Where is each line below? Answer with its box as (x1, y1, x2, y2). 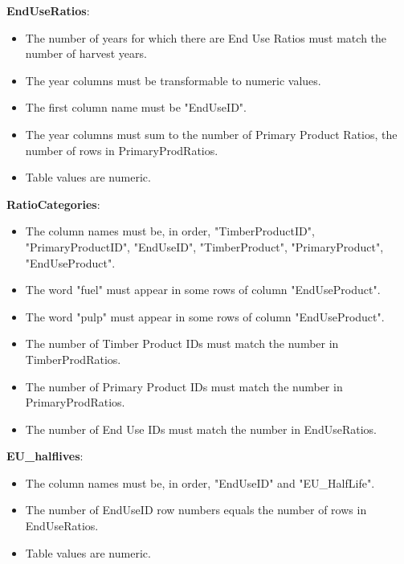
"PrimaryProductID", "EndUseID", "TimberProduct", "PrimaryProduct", (25, 238, 384, 255)
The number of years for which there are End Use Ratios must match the (25, 29, 387, 46)
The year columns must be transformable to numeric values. (25, 72, 321, 88)
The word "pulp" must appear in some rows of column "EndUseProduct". (25, 308, 385, 325)
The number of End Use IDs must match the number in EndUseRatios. (25, 420, 377, 437)
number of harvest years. (25, 45, 147, 62)
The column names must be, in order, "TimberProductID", (25, 223, 315, 239)
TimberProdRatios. (25, 350, 121, 367)
